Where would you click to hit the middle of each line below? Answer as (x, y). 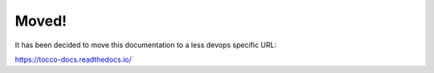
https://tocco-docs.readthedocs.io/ (73, 59)
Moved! (41, 21)
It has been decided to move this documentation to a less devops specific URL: (146, 45)
